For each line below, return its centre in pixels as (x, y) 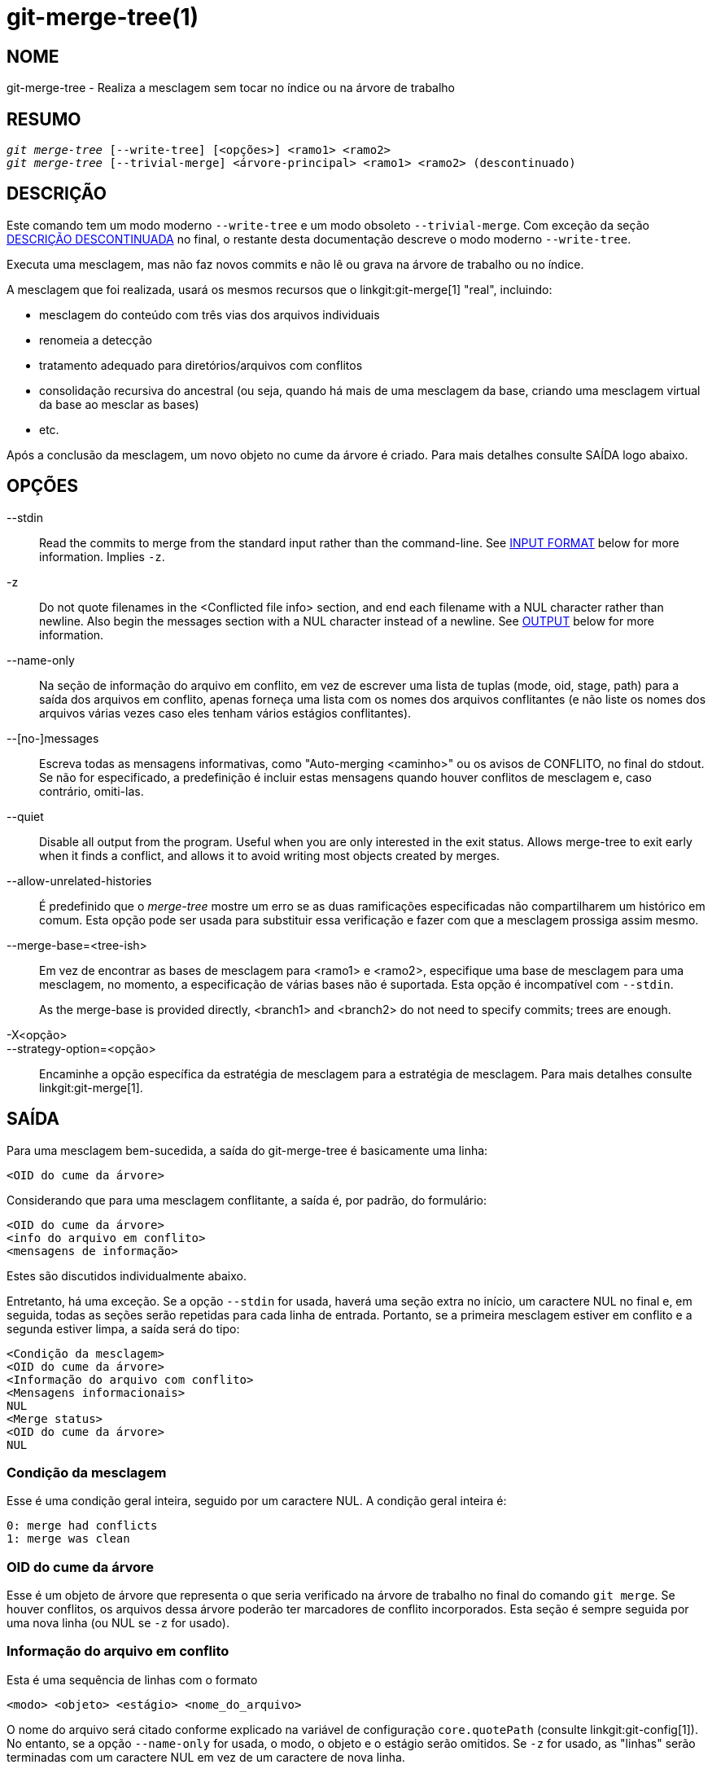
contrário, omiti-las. (92, 791)
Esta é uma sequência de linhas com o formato (132, 1679)
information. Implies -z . (102, 556)
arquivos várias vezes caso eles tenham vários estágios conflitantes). (225, 713)
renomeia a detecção (96, 340)
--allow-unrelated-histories (79, 880)
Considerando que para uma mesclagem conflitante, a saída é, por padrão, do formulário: (247, 1200)
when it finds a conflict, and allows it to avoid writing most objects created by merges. (270, 855)
